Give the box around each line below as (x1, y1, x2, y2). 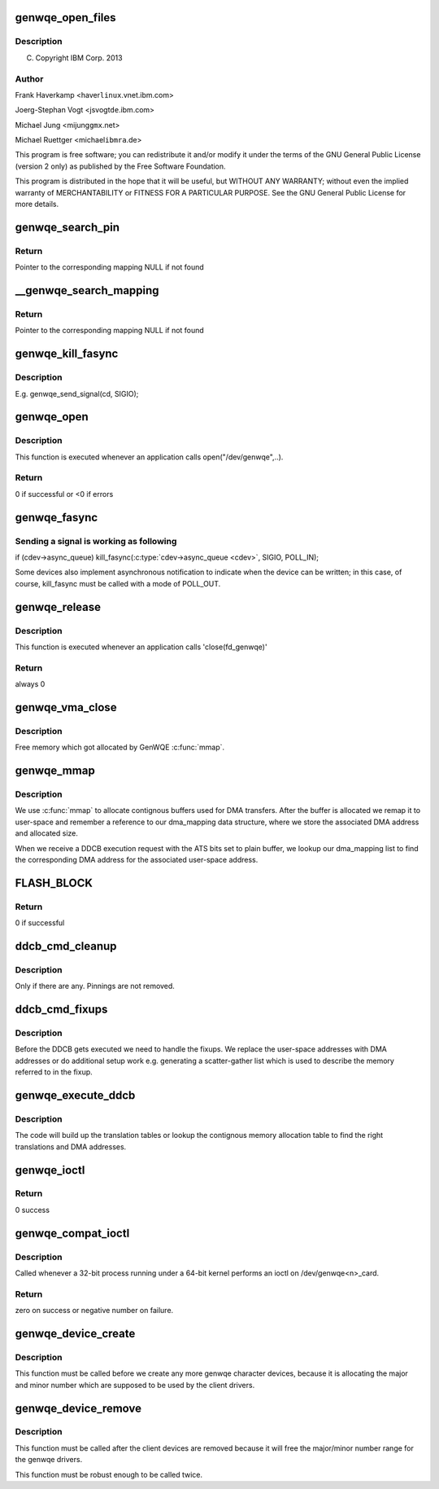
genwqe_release (15, 600, 102, 614)
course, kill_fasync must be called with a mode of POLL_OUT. (15, 578, 221, 588)
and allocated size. (15, 828, 79, 838)
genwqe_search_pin (15, 220, 120, 234)
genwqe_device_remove (15, 1401, 142, 1415)
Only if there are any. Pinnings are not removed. (15, 982, 175, 991)
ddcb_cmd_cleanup (15, 939, 117, 953)
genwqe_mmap (15, 764, 95, 777)
